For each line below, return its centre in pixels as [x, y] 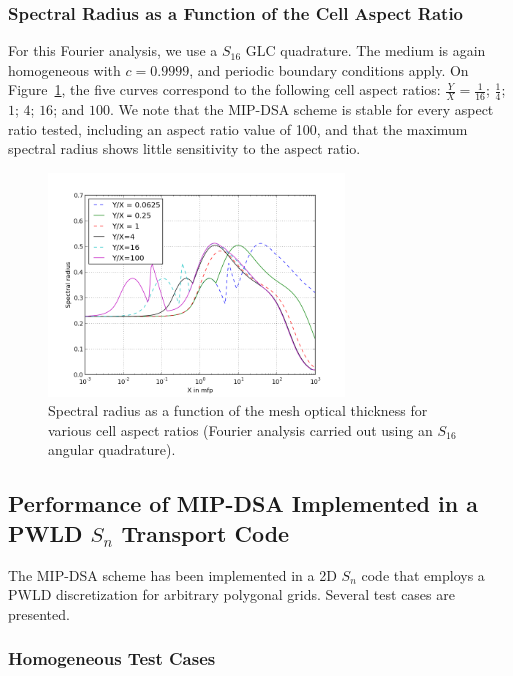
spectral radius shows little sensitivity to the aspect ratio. [184, 148]
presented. [39, 613]
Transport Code [205, 532]
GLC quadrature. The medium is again [365, 50]
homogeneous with [64, 69]
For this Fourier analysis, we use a [113, 50]
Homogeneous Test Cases [112, 658]
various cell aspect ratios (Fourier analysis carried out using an [240, 429]
